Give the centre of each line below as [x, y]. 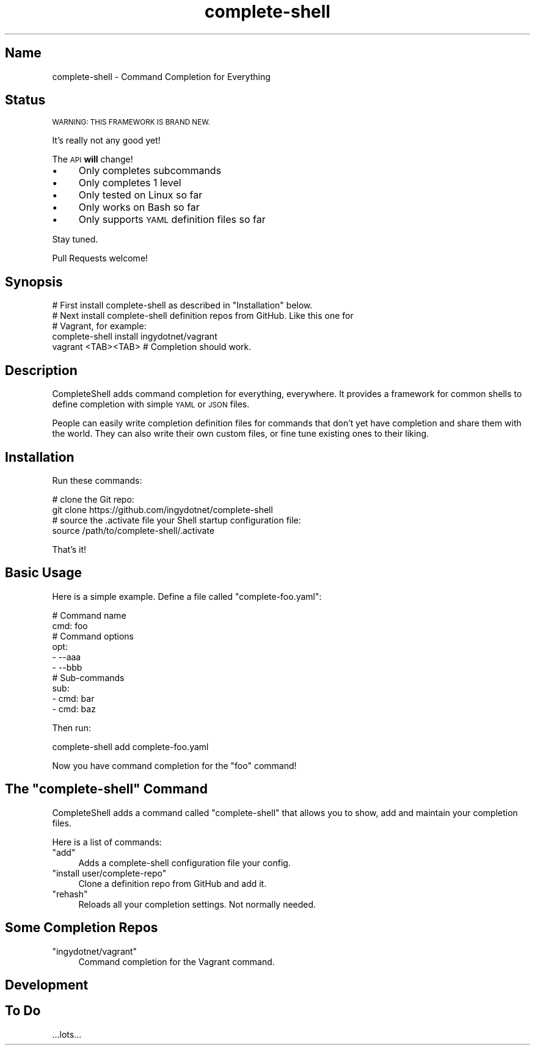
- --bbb [67, 667]
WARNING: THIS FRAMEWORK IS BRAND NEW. [131, 122]
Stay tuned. [75, 239]
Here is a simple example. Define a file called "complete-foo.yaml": [187, 596]
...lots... [67, 1034]
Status [25, 100]
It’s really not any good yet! [106, 140]
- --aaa [67, 657]
